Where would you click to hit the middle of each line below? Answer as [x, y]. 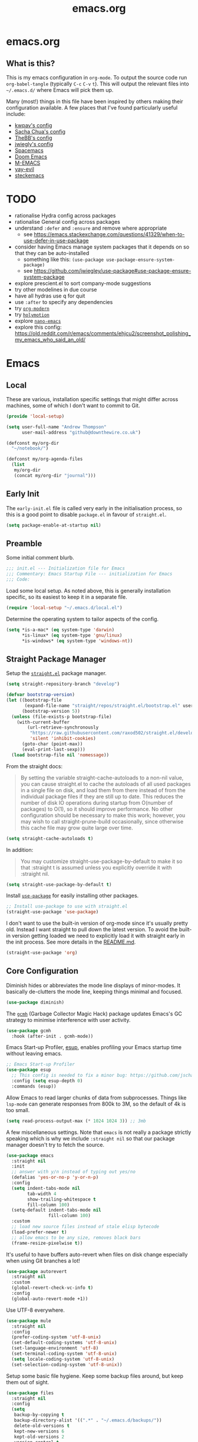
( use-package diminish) [35, 1002]
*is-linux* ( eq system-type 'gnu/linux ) [72, 635]
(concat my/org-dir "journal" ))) [55, 475]
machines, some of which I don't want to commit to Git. [73, 405]
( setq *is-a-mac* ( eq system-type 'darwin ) [60, 630]
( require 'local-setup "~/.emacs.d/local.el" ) [64, 608]
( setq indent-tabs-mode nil [46, 1188]
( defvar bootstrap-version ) [41, 695]
